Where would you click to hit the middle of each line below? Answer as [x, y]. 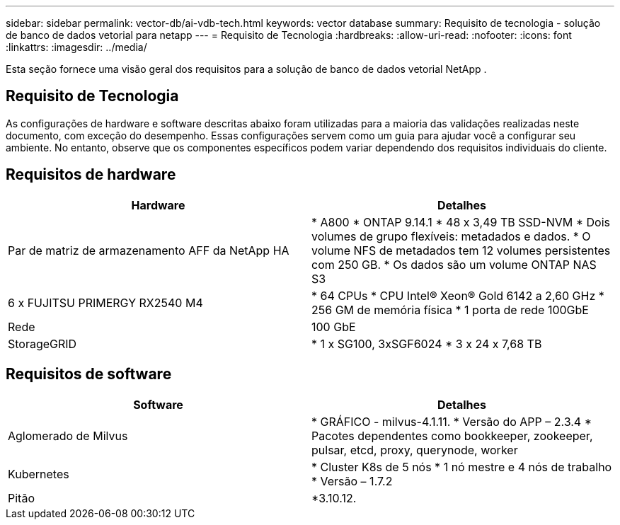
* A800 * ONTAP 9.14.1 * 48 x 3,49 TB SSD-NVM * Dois [461, 222]
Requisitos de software [89, 374]
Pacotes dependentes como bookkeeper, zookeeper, [452, 435]
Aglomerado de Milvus [68, 435]
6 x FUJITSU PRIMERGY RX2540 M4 [105, 302]
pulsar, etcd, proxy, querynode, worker [415, 450]
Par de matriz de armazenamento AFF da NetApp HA [149, 250]
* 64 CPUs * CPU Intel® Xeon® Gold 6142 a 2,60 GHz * [458, 295]
